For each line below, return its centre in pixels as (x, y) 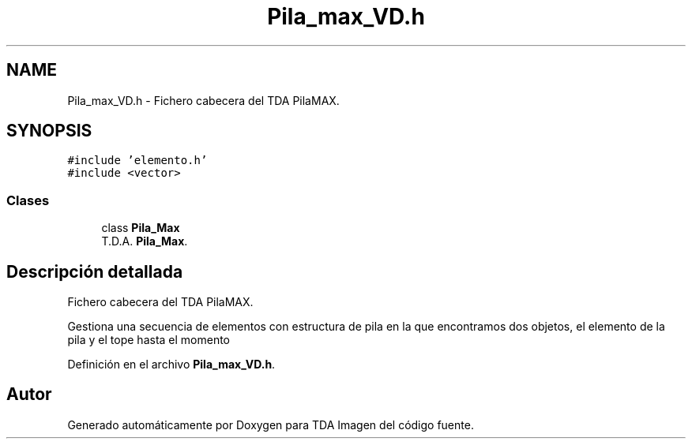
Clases (28, 200)
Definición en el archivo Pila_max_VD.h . (171, 365)
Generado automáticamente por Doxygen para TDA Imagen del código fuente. (271, 424)
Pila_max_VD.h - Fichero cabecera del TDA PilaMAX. (203, 100)
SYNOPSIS (49, 131)
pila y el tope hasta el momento (149, 340)
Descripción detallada (95, 271)
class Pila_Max (141, 228)
